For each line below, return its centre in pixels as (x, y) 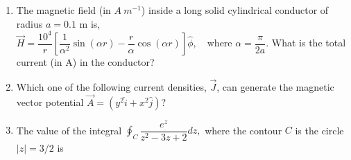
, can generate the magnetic (275, 86)
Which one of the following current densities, (111, 86)
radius (29, 23)
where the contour (243, 130)
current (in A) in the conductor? (85, 62)
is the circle (319, 130)
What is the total (309, 43)
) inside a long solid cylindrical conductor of (235, 10)
